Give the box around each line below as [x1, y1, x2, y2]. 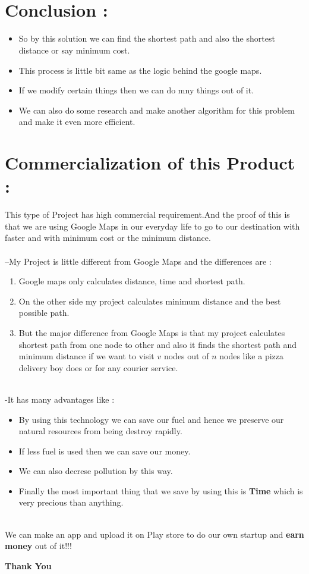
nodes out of [163, 350, 209, 362]
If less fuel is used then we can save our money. [18, 444, 191, 457]
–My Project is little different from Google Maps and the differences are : [5, 255, 272, 267]
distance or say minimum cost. [18, 43, 130, 56]
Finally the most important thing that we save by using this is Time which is [18, 484, 303, 497]
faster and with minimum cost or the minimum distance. [5, 231, 211, 244]
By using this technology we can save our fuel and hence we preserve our [18, 413, 284, 425]
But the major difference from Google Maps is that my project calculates [18, 326, 285, 338]
